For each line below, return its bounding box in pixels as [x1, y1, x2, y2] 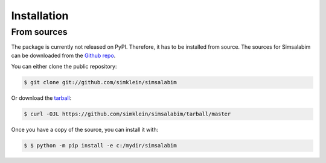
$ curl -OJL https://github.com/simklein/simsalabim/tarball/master [24, 111, 231, 117]
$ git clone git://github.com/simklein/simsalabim [24, 79, 177, 86]
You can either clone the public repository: [11, 63, 117, 70]
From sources [11, 26, 68, 37]
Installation [11, 9, 69, 22]
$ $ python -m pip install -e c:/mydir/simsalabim [24, 142, 177, 149]
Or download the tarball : [11, 94, 72, 102]
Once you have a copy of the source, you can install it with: [11, 126, 159, 134]
